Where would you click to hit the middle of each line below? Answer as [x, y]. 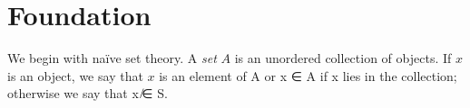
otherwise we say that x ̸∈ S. [88, 93]
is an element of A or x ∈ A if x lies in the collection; [308, 75]
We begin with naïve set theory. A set [112, 58]
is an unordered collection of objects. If [343, 58]
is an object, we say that [75, 75]
